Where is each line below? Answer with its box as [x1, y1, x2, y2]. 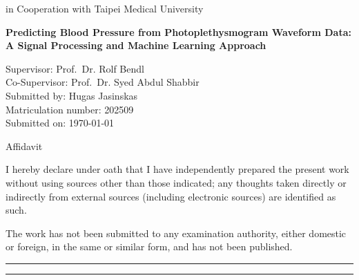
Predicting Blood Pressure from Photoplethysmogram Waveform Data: [6, 24, 351, 39]
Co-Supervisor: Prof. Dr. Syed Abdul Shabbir [6, 75, 200, 89]
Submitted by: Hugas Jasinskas [6, 88, 138, 102]
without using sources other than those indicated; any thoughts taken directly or [6, 175, 347, 189]
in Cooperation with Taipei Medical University [6, 1, 204, 15]
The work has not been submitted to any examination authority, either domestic [6, 225, 347, 240]
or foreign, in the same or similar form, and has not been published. [6, 239, 293, 254]
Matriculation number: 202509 [6, 102, 134, 116]
